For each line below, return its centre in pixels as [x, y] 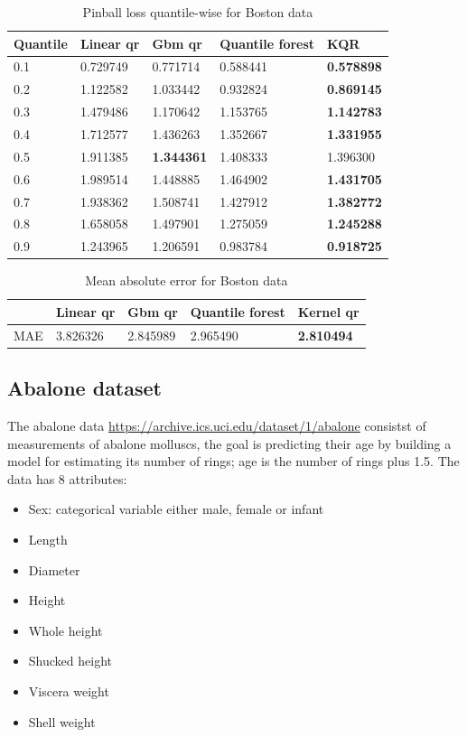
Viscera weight [69, 690]
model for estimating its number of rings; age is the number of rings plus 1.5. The [233, 461]
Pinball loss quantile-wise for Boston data [198, 12]
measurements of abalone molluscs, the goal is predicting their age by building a [229, 443]
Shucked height [70, 661]
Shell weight [62, 721]
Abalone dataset [84, 388]
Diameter [54, 569]
